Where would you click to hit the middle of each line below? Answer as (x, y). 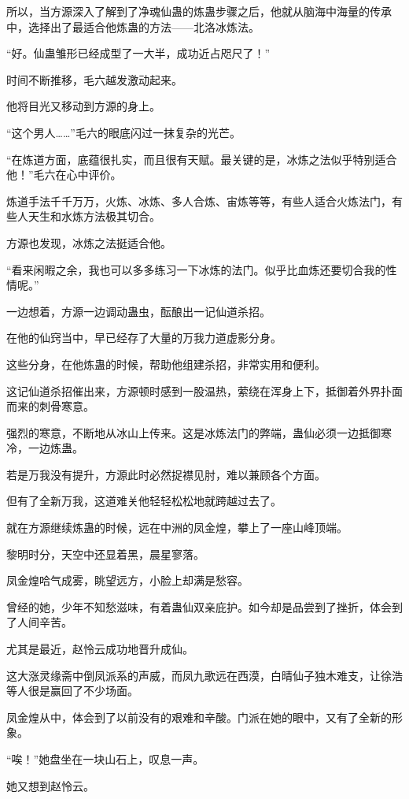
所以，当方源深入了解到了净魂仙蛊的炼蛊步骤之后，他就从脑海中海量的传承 (199, 11)
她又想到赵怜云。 (50, 785)
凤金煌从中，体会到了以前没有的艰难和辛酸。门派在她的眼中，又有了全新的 (199, 717)
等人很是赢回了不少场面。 (72, 691)
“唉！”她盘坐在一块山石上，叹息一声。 (105, 759)
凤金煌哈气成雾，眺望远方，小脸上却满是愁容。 (127, 580)
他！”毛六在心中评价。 (64, 175)
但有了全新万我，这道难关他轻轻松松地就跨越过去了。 (144, 501)
